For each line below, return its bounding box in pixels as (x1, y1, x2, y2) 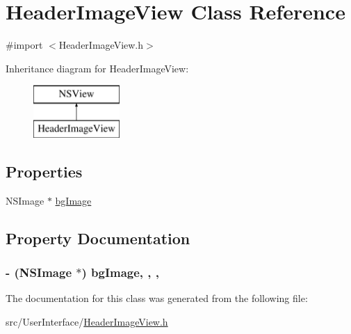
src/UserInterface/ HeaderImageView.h (6, 314, 168, 328)
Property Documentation (6, 227, 190, 248)
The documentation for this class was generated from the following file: (6, 291, 308, 305)
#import (6, 38, 43, 52)
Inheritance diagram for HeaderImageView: (6, 61, 189, 75)
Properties (6, 160, 83, 182)
